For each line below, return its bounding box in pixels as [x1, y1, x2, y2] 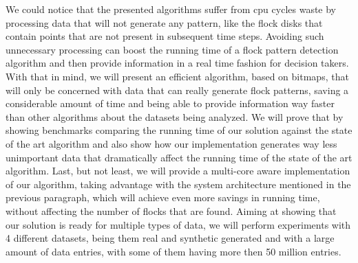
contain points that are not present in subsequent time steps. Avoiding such [6, 29, 324, 43]
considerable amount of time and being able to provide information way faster [6, 96, 335, 111]
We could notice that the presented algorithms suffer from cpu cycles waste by [6, 2, 337, 16]
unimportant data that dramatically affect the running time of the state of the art [6, 150, 352, 164]
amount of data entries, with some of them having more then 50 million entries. [6, 244, 341, 258]
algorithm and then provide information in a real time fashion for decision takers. [6, 56, 349, 70]
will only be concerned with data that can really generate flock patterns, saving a [6, 82, 349, 97]
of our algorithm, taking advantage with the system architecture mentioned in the [6, 176, 351, 191]
